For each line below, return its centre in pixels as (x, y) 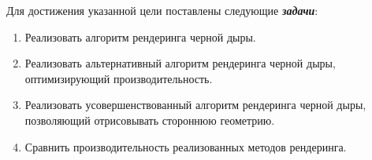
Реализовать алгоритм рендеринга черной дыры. (140, 36)
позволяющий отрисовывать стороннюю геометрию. (150, 120)
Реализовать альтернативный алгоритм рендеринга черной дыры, (180, 63)
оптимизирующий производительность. (119, 78)
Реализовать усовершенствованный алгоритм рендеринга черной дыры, (195, 105)
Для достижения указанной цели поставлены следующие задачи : (162, 10)
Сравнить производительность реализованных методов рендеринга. (186, 146)
